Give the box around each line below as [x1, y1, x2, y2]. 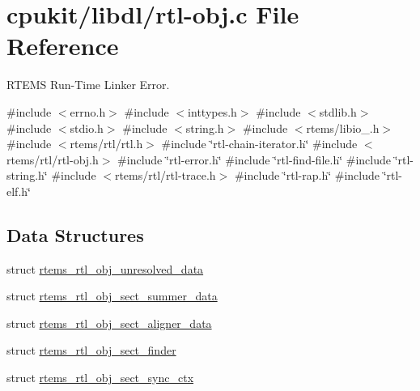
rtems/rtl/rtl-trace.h [114, 167, 216, 184]
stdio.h [70, 119, 104, 136]
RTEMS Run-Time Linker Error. [6, 76, 170, 93]
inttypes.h [188, 103, 237, 120]
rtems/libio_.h [306, 119, 380, 136]
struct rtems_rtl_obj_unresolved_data [6, 260, 204, 277]
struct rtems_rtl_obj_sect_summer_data [6, 287, 218, 304]
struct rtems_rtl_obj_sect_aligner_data [6, 314, 212, 331]
